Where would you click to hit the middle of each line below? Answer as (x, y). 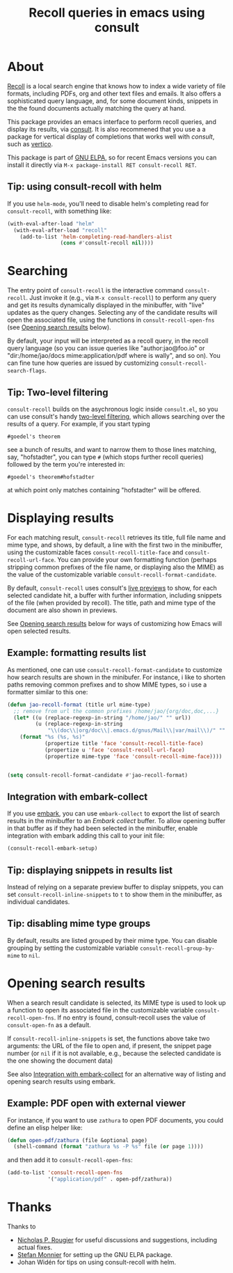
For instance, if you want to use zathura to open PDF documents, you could (115, 1120)
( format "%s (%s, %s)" (53, 737)
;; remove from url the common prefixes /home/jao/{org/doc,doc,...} (116, 711)
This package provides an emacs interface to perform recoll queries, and (112, 122)
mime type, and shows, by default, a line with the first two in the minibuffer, (115, 545)
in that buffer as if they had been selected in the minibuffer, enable (103, 828)
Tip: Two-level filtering (58, 392)
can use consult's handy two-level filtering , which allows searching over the (116, 416)
